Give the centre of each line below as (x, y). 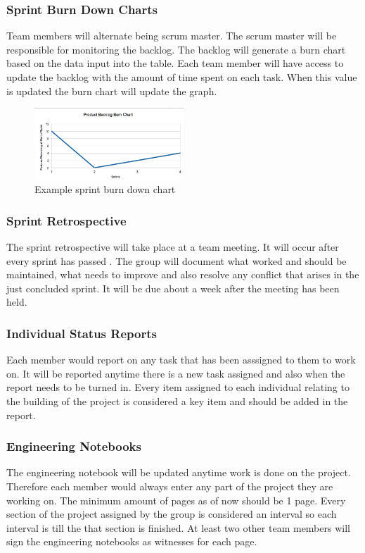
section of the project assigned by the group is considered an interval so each (172, 514)
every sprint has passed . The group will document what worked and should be (177, 260)
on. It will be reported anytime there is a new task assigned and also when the (176, 373)
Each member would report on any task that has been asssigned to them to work (181, 360)
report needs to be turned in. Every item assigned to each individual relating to (178, 387)
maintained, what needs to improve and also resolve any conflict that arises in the (183, 274)
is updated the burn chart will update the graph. (112, 91)
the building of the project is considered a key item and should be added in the (177, 400)
